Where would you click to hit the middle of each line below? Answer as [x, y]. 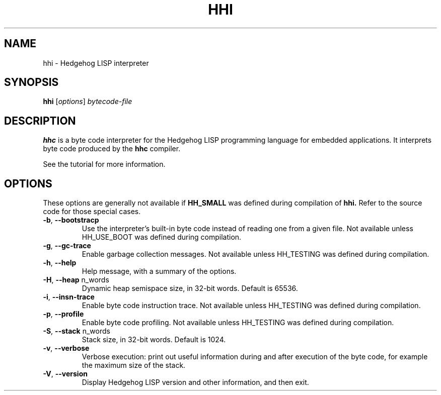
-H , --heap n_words [76, 280]
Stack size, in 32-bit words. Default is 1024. [154, 340]
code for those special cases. [92, 212]
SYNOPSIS [31, 82]
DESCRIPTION [40, 121]
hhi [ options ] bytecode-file [88, 102]
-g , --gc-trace [67, 246]
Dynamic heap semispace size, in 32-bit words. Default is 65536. [190, 288]
